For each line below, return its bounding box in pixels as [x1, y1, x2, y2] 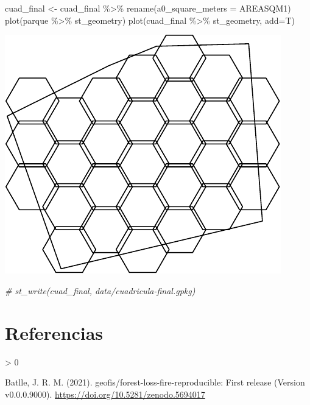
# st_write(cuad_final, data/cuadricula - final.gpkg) [5, 284, 196, 297]
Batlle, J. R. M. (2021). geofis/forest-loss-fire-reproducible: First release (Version [5, 376, 305, 389]
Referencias [5, 320, 104, 345]
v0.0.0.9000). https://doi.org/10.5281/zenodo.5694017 [5, 387, 205, 400]
